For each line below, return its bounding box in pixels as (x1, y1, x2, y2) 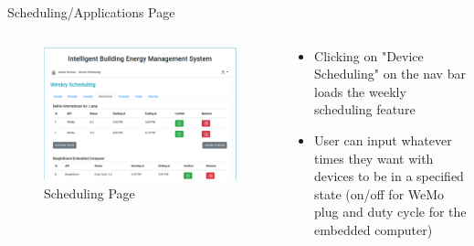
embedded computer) (314, 219, 433, 239)
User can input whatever (314, 130, 452, 149)
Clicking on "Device (314, 46, 424, 65)
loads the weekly (314, 81, 406, 101)
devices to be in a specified (314, 166, 464, 186)
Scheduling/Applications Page (7, 3, 175, 21)
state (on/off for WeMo (314, 184, 445, 203)
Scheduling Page (44, 183, 135, 202)
